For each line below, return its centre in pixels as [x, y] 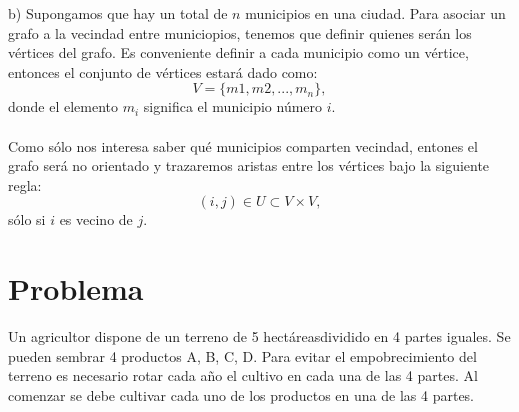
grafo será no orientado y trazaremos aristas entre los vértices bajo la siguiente [249, 165]
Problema [76, 288]
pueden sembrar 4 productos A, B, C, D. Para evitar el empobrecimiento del [242, 355]
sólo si [27, 219]
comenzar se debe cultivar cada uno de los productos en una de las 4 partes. [241, 394]
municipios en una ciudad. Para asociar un [375, 13]
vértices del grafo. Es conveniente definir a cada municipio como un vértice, [238, 52]
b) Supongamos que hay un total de [118, 13]
